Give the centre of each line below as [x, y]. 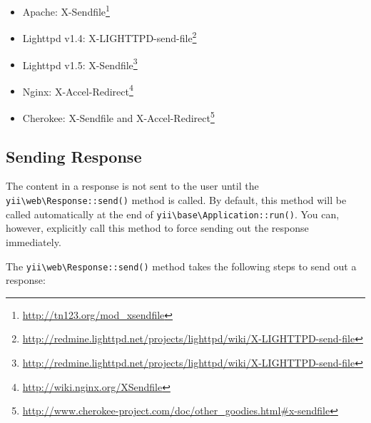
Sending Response [74, 156]
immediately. [34, 241]
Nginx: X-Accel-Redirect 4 [78, 90]
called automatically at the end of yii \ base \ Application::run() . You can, [173, 214]
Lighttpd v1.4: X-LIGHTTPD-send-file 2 [110, 37]
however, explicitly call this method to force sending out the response [157, 228]
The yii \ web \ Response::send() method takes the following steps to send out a [181, 266]
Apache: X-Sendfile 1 [66, 10]
